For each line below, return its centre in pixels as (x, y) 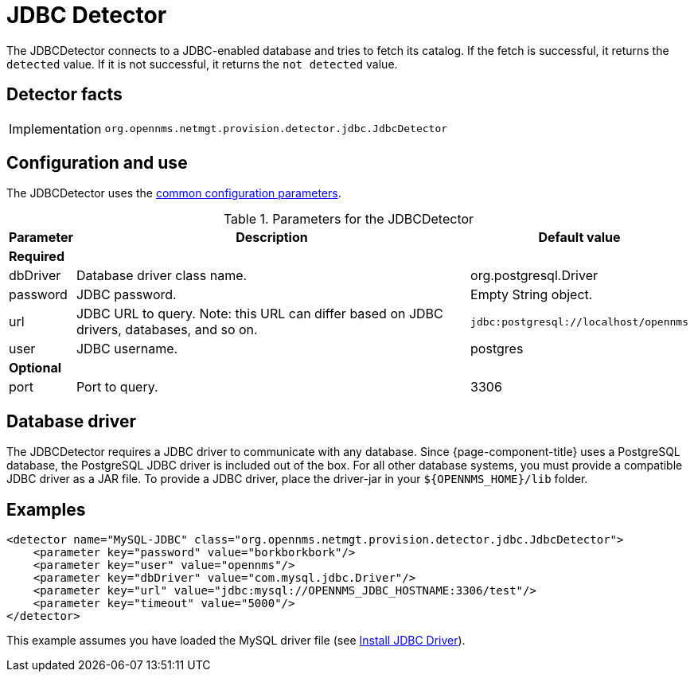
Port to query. (117, 387)
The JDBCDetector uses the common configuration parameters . (174, 193)
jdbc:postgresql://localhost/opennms (579, 321)
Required (37, 257)
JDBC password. (126, 295)
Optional (35, 368)
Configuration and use (97, 163)
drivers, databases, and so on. (167, 330)
